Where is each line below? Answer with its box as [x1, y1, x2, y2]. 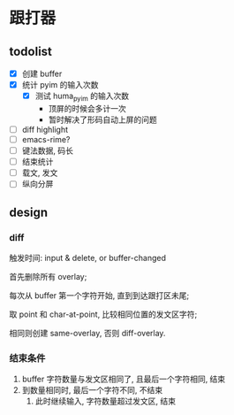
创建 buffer [21, 68, 63, 79]
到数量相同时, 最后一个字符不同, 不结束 [21, 385, 163, 396]
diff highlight [21, 124, 69, 134]
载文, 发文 [21, 167, 58, 178]
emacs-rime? [21, 134, 71, 144]
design [9, 204, 49, 219]
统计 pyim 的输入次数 [21, 80, 99, 90]
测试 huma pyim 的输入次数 [34, 90, 130, 103]
